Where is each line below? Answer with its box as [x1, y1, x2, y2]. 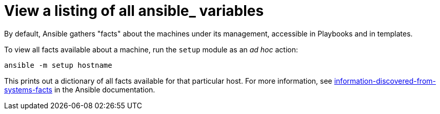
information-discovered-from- [334, 76, 436, 85]
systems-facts [4, 85, 53, 94]
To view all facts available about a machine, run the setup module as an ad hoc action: [4, 45, 298, 54]
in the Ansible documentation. [54, 85, 155, 94]
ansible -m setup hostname [4, 61, 112, 69]
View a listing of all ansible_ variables [4, 2, 264, 20]
